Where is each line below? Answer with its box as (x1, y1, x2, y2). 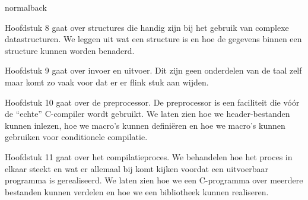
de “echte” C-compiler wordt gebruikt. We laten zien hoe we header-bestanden (5, 107, 290, 120)
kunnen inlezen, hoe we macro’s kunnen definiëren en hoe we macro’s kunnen (5, 119, 285, 131)
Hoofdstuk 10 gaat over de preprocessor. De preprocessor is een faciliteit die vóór (5, 96, 300, 108)
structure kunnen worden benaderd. (5, 44, 135, 56)
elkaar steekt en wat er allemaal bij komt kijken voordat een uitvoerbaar (5, 162, 268, 174)
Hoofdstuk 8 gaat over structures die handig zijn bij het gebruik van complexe (5, 21, 289, 33)
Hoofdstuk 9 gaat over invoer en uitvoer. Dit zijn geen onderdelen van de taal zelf (5, 64, 302, 77)
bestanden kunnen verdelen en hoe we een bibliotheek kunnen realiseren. (5, 185, 269, 198)
